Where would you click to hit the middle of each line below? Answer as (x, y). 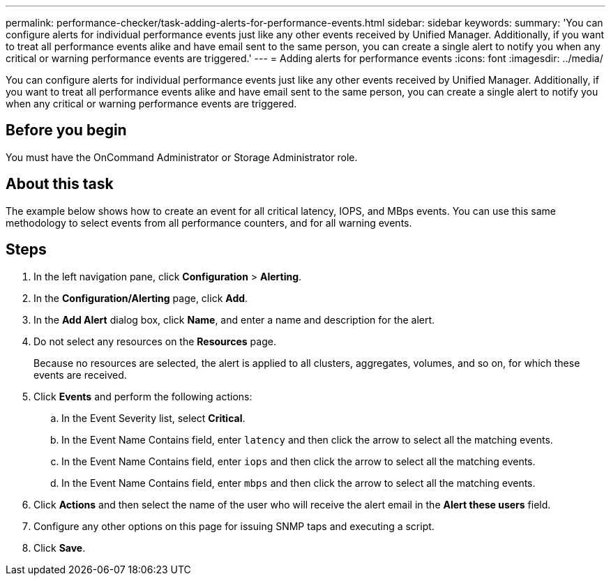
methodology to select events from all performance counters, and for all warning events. (209, 222)
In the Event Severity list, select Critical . (153, 418)
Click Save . (60, 548)
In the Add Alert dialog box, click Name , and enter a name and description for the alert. (234, 319)
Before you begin (66, 130)
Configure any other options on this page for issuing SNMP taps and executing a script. (234, 526)
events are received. (80, 375)
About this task (60, 184)
